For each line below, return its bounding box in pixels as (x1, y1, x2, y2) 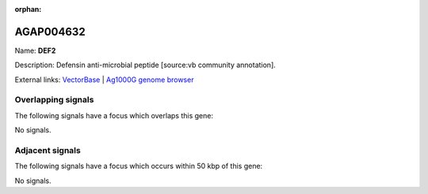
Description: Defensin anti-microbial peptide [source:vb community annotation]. (14, 60, 277, 70)
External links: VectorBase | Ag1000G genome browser (14, 75, 194, 84)
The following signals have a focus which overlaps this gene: (14, 110, 214, 120)
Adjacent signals (14, 144, 81, 155)
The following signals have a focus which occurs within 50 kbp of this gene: (14, 162, 263, 171)
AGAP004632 (14, 24, 86, 39)
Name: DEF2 (14, 46, 56, 55)
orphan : (14, 5, 42, 13)
